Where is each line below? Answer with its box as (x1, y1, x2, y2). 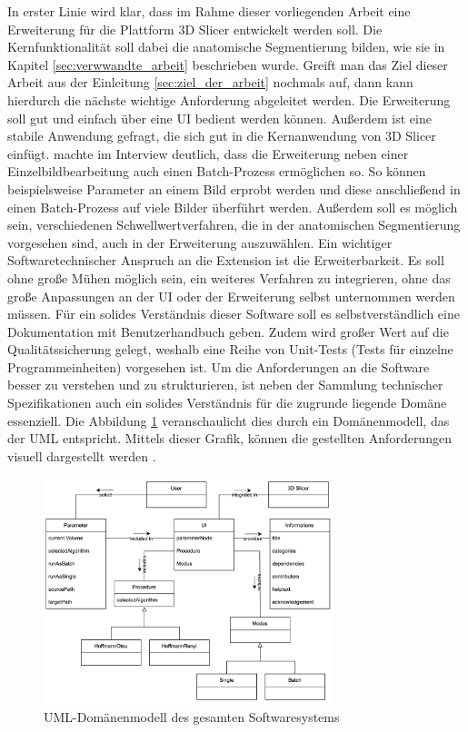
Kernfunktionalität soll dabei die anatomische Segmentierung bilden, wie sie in (7, 37, 445, 56)
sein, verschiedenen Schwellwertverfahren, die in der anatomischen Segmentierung (7, 215, 461, 234)
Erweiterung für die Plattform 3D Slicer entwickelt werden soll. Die (7, 19, 383, 38)
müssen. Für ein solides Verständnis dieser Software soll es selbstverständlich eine (7, 304, 460, 323)
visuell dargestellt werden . (7, 446, 156, 465)
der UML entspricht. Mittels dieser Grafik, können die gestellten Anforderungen (7, 429, 452, 448)
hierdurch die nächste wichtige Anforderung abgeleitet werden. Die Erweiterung (7, 90, 451, 109)
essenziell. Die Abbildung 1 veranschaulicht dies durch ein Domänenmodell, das (7, 411, 450, 430)
